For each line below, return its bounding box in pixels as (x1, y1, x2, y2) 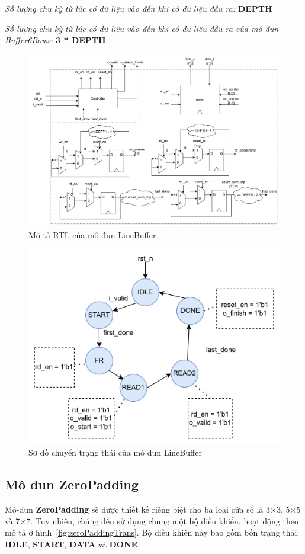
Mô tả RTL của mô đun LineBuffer (28, 228, 156, 241)
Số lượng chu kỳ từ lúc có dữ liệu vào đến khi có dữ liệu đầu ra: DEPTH (5, 2, 272, 14)
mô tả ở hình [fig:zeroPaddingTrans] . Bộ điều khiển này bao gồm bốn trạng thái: (5, 526, 300, 539)
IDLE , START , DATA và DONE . (5, 537, 140, 550)
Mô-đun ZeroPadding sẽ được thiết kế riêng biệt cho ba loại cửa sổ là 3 (5, 503, 270, 515)
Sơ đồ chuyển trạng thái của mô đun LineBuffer (28, 446, 202, 459)
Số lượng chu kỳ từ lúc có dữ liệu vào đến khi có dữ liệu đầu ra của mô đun (5, 22, 279, 34)
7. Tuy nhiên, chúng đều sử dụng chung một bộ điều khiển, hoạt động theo (26, 514, 298, 527)
